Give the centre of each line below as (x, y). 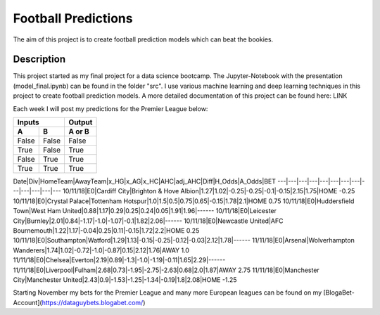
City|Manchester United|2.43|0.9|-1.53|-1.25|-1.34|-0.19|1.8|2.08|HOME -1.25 (125, 279)
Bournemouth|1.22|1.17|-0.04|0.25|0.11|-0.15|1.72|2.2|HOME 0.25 (106, 230)
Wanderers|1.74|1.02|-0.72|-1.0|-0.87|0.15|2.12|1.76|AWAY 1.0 (101, 250)
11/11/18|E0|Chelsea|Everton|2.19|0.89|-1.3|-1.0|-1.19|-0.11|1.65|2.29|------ (119, 260)
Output (81, 122)
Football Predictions (73, 18)
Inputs (28, 122)
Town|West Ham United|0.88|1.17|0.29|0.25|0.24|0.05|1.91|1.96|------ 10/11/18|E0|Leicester (145, 211)
